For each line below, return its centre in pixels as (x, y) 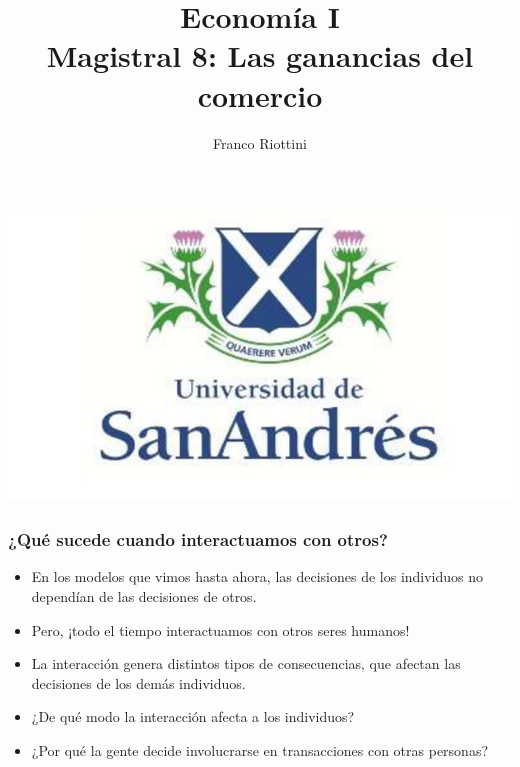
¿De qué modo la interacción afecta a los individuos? (193, 716)
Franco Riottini (260, 142)
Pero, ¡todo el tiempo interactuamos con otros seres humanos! (220, 629)
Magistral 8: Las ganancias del (260, 55)
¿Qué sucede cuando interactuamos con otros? (198, 539)
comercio (260, 94)
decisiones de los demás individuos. (138, 682)
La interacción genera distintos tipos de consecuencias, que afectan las (246, 663)
